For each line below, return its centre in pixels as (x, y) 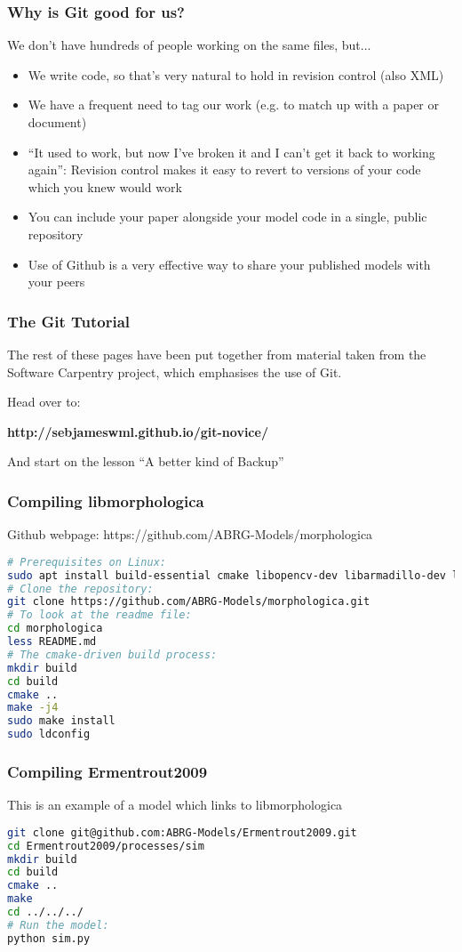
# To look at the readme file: (100, 615)
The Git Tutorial (69, 321)
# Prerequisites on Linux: (87, 562)
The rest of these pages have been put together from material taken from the (217, 354)
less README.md (52, 641)
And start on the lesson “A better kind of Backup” (146, 461)
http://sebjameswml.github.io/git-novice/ (138, 431)
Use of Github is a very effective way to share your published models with (229, 264)
